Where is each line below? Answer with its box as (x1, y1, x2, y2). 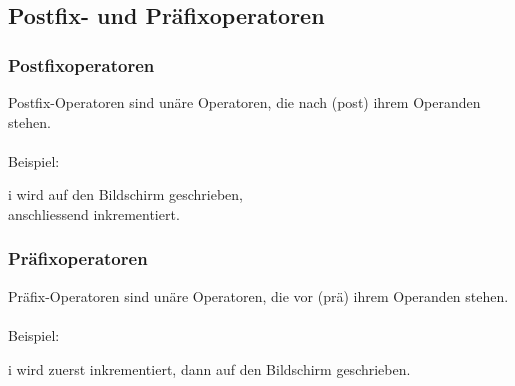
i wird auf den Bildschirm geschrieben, (8, 184, 243, 205)
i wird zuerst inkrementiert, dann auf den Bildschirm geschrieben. (8, 358, 411, 379)
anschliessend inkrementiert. (8, 203, 180, 224)
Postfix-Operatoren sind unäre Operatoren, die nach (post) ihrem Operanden (8, 92, 481, 112)
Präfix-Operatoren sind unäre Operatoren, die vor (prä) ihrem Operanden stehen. (8, 285, 509, 306)
